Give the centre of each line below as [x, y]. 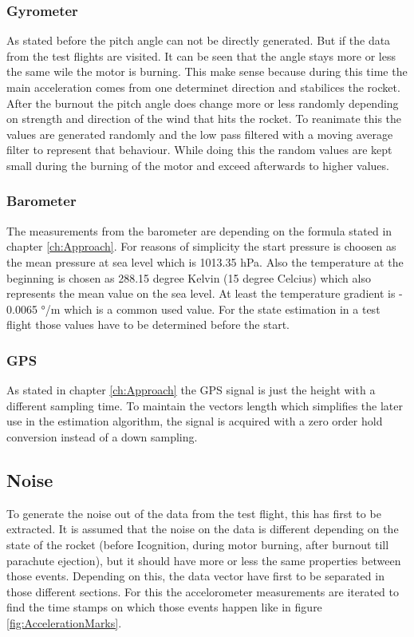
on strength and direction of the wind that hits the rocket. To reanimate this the [204, 119]
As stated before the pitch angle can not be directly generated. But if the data [199, 40]
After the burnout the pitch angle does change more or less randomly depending [203, 103]
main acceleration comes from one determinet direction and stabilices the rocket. [203, 87]
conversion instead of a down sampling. [102, 436]
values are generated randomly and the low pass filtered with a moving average [200, 134]
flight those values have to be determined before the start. [148, 324]
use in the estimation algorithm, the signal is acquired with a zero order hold [195, 421]
